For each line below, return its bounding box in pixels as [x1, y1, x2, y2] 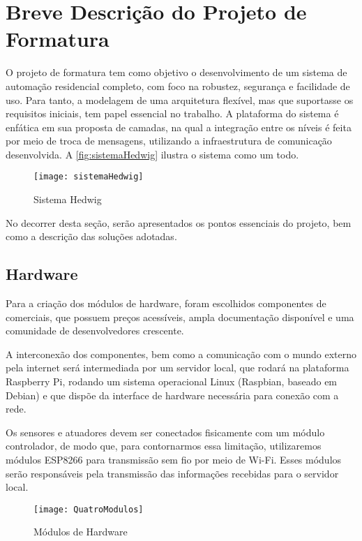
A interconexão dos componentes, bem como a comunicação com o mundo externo [6, 346, 356, 361]
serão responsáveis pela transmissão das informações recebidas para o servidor [6, 466, 339, 480]
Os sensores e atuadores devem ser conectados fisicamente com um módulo [6, 424, 325, 439]
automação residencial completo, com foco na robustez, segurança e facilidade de [6, 78, 350, 93]
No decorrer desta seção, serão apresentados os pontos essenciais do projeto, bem [6, 215, 352, 230]
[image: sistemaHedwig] [33, 172, 144, 182]
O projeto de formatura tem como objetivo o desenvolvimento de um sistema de [6, 65, 347, 80]
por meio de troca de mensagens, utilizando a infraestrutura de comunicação [6, 133, 332, 148]
